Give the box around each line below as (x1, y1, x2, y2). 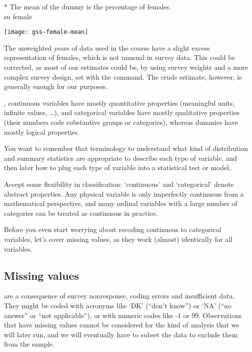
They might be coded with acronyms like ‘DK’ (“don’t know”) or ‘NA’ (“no (4, 300, 231, 310)
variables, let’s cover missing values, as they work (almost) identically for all (4, 234, 233, 244)
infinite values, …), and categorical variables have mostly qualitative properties (4, 107, 240, 117)
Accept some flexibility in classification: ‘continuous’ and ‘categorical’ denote (4, 178, 234, 189)
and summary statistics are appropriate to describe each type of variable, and (4, 152, 237, 163)
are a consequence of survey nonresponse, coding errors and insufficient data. (4, 291, 235, 301)
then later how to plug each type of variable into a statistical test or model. (4, 162, 231, 173)
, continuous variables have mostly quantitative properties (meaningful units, (4, 97, 235, 108)
